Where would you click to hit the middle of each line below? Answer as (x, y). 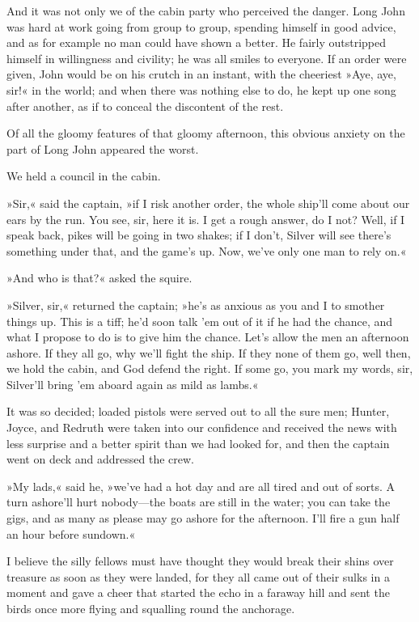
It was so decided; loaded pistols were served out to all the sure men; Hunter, (198, 411)
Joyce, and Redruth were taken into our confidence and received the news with (202, 427)
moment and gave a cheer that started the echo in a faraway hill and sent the (198, 592)
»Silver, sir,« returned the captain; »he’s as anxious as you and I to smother (196, 305)
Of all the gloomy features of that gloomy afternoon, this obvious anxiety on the (206, 133)
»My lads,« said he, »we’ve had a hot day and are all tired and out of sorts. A (201, 486)
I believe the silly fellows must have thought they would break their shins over (200, 561)
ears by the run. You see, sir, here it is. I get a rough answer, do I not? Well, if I (206, 219)
